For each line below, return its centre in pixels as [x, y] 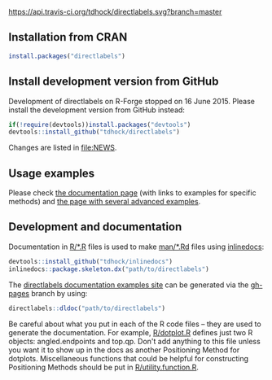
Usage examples [52, 173]
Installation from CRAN [68, 37]
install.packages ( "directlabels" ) [67, 56]
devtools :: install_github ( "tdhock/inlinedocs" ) [91, 261]
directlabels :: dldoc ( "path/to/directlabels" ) [87, 308]
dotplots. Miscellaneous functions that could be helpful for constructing [129, 358]
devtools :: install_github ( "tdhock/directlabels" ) [94, 132]
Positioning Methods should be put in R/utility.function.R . [104, 367]
